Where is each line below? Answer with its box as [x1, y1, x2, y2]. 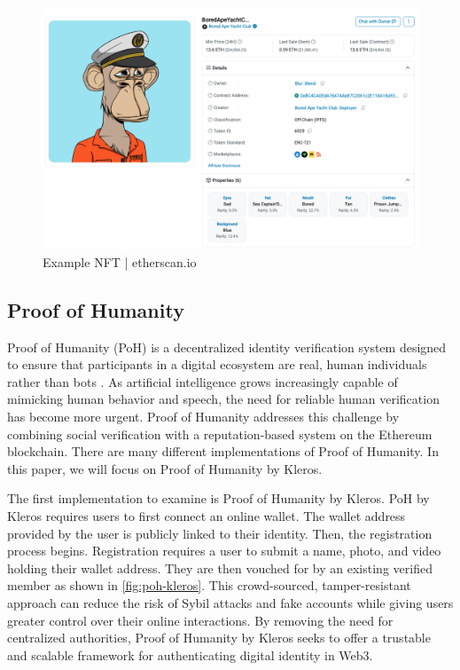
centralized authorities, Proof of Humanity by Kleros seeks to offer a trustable [7, 628, 431, 647]
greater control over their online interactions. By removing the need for [7, 611, 394, 629]
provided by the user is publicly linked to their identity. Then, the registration [7, 524, 433, 542]
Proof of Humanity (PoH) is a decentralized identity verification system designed [7, 337, 447, 356]
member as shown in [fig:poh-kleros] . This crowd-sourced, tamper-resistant [7, 576, 411, 595]
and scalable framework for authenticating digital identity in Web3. [7, 645, 373, 664]
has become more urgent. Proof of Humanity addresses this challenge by [7, 407, 400, 426]
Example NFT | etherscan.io [43, 252, 197, 271]
